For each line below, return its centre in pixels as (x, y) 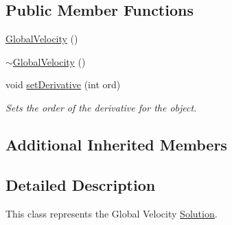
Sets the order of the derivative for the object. (101, 107)
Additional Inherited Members (116, 144)
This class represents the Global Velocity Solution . (112, 213)
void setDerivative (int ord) (63, 84)
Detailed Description (81, 184)
